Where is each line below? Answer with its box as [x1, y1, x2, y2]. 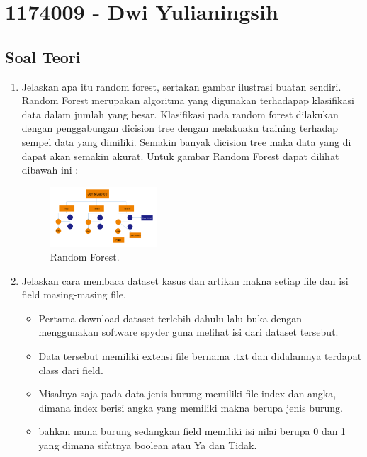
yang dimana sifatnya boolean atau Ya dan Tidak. [38, 437, 257, 452]
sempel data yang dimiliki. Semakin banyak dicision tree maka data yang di [21, 134, 351, 149]
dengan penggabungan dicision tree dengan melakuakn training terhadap [21, 120, 339, 135]
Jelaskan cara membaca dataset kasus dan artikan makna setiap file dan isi [21, 273, 349, 288]
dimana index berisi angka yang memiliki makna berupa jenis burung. [38, 400, 343, 414]
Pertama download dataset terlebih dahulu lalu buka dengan [38, 310, 302, 325]
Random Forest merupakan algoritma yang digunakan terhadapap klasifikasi [21, 93, 354, 108]
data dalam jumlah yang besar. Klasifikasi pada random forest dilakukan [21, 106, 339, 121]
